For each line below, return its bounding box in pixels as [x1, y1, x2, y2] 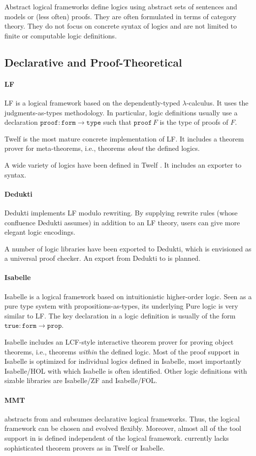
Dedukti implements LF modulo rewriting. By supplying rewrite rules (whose [4, 207, 238, 217]
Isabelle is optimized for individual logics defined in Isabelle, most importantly [4, 356, 241, 366]
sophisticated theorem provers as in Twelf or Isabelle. [4, 442, 165, 453]
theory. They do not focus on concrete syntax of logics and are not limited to [4, 21, 237, 31]
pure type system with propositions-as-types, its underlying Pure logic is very [4, 301, 238, 311]
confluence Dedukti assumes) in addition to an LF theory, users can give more [4, 217, 240, 227]
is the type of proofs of [160, 117, 228, 127]
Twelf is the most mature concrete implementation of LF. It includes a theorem [4, 133, 244, 143]
